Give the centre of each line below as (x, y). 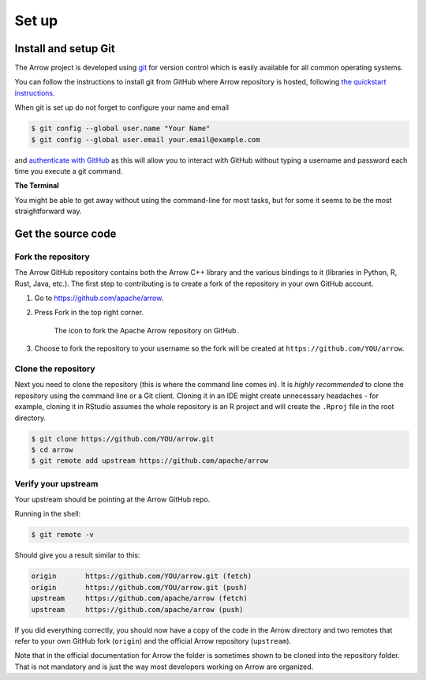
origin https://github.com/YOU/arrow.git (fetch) (142, 576)
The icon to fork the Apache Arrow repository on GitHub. (146, 330)
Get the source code (65, 233)
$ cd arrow (52, 449)
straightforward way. (48, 211)
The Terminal (37, 186)
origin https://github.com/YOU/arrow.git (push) (139, 587)
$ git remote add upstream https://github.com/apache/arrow (150, 461)
